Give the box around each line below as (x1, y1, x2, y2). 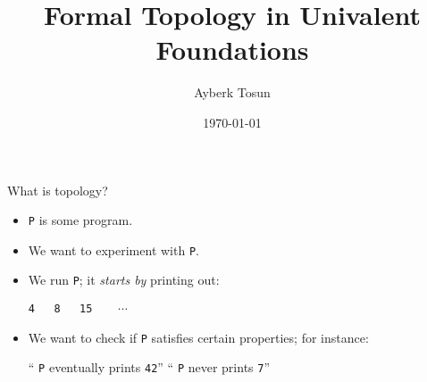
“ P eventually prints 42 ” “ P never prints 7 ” (28, 358, 271, 377)
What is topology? (7, 180, 108, 199)
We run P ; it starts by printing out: (28, 270, 220, 289)
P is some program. (28, 211, 133, 229)
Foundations (155, 31, 309, 68)
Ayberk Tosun (194, 83, 271, 102)
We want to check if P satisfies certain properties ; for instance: (28, 328, 369, 346)
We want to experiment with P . (28, 240, 199, 259)
